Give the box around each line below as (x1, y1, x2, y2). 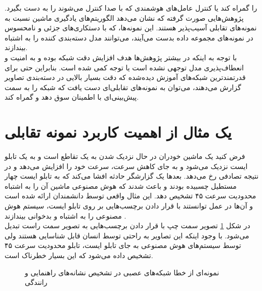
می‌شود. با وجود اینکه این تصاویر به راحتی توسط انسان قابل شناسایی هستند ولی (5, 230, 249, 240)
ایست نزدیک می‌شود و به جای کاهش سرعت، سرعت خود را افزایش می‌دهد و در (5, 160, 248, 171)
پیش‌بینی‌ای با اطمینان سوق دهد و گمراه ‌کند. (5, 92, 139, 102)
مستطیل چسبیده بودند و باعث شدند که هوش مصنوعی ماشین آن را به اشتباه (5, 180, 237, 191)
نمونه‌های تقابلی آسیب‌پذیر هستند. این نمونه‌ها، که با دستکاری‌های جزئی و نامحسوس (5, 22, 257, 33)
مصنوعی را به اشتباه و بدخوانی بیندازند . (5, 210, 126, 221)
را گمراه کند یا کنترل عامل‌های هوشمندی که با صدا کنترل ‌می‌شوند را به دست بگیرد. (5, 3, 257, 13)
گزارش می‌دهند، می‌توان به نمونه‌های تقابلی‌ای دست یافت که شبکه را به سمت (5, 81, 241, 92)
